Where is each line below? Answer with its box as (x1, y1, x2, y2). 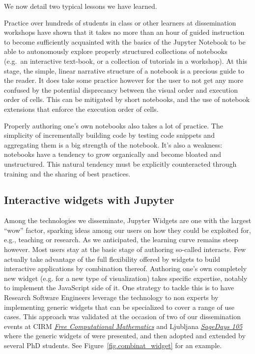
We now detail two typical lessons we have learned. (4, 1, 157, 11)
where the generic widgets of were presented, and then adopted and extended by (4, 330, 246, 341)
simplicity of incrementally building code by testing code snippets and (4, 130, 215, 140)
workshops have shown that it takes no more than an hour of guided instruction (4, 27, 245, 37)
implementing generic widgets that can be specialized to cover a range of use (4, 302, 234, 312)
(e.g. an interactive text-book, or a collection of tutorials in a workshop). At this (4, 55, 248, 66)
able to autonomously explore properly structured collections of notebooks (4, 46, 227, 56)
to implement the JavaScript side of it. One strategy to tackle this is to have (4, 282, 234, 293)
